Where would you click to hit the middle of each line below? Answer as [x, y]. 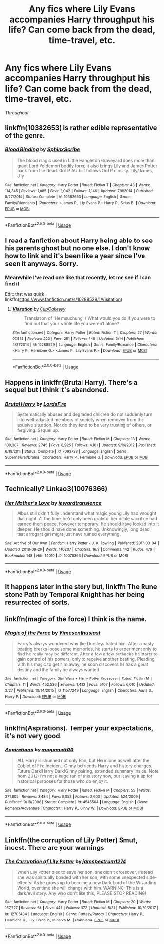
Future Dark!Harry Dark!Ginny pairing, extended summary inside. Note [88, 771]
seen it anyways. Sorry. [42, 263]
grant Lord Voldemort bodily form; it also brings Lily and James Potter [87, 166]
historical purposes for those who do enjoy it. [62, 781]
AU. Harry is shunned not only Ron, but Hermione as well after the [83, 760]
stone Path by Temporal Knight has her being [75, 594]
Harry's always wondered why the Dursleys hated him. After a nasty [85, 643]
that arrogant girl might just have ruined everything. [69, 534]
